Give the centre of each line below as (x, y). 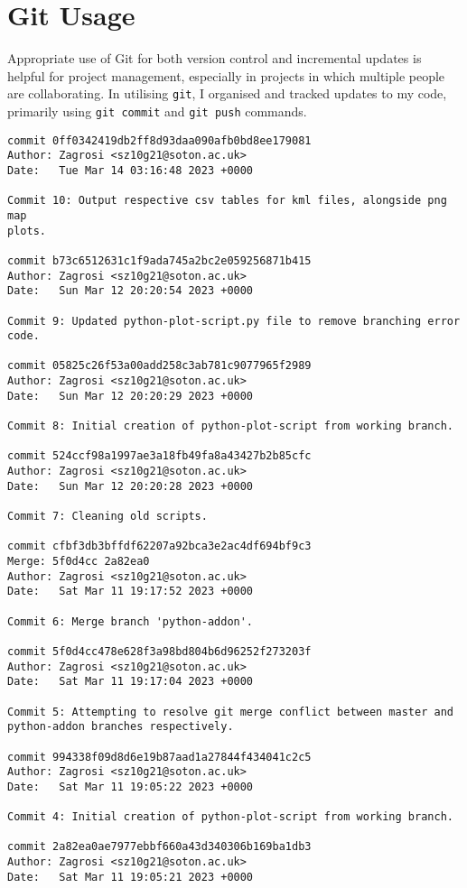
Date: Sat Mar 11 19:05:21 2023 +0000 (131, 877)
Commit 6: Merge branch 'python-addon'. (131, 621)
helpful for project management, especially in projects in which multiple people (226, 75)
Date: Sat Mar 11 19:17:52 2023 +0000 (131, 592)
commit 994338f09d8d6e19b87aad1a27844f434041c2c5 (159, 757)
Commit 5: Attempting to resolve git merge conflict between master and (230, 712)
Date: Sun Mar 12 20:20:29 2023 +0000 (131, 396)
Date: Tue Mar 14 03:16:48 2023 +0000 (131, 170)
